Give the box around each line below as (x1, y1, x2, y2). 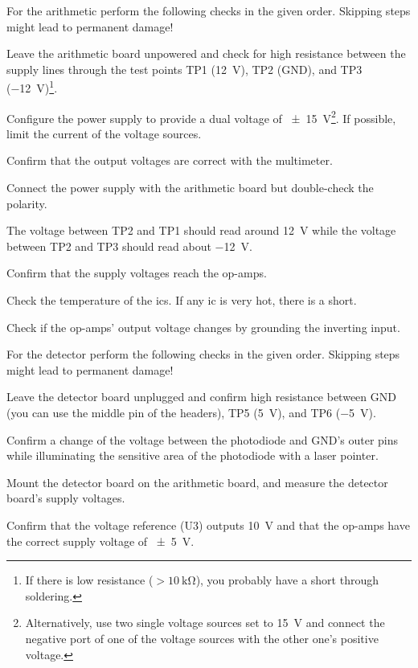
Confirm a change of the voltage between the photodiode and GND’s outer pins (6, 431, 399, 448)
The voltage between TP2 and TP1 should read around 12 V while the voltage (6, 222, 396, 239)
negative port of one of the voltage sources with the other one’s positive (25, 629, 379, 646)
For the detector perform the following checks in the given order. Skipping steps (6, 346, 400, 363)
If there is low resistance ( (25, 572, 154, 588)
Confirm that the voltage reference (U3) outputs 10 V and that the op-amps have (6, 516, 410, 533)
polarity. (6, 195, 47, 211)
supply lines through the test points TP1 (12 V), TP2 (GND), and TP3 (6, 60, 363, 77)
